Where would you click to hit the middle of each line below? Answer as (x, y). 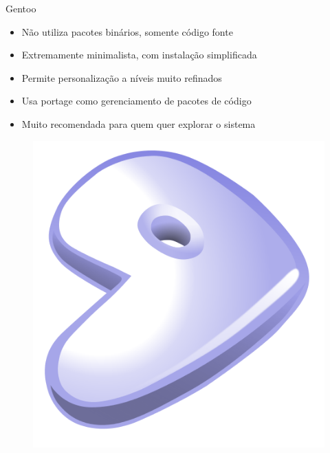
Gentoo (21, 8)
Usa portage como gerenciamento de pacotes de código (136, 101)
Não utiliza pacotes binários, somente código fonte (127, 31)
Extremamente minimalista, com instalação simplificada (139, 55)
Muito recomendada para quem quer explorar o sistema (139, 123)
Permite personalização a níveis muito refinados (122, 77)
